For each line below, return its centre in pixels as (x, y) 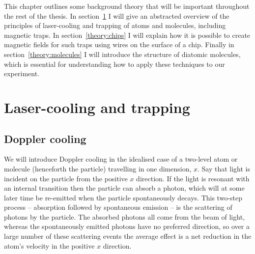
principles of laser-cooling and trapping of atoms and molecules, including (115, 25)
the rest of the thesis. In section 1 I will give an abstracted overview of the (117, 15)
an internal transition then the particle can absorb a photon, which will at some (124, 188)
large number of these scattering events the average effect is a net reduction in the (128, 236)
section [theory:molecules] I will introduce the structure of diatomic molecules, (122, 54)
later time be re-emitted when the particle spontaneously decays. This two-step (123, 197)
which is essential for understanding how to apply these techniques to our (114, 64)
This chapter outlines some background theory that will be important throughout (127, 6)
